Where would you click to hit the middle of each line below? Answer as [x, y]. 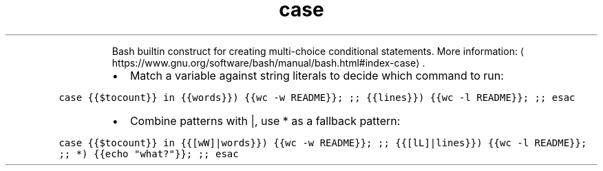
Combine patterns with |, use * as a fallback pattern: [265, 121]
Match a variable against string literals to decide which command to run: [317, 75]
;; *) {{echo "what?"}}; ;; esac [149, 153]
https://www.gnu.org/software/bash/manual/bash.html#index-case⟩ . [268, 62]
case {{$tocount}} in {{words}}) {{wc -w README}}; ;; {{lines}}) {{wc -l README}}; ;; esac [317, 97]
